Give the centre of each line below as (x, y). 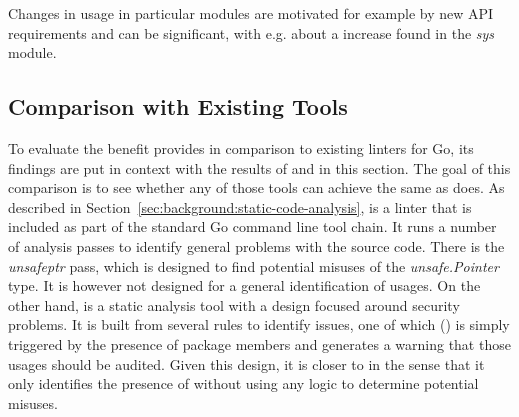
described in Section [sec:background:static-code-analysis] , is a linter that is (240, 206)
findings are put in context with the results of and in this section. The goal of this (259, 167)
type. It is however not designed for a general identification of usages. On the (244, 285)
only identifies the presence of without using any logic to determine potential (243, 383)
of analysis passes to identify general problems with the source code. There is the (256, 245)
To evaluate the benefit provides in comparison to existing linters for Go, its (241, 147)
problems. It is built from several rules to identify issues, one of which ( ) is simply (259, 324)
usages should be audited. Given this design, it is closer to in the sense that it (246, 363)
